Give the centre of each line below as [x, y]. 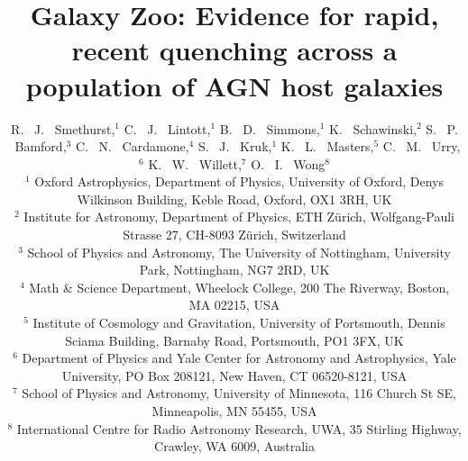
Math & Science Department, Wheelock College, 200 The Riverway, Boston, [239, 287]
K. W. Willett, [195, 163]
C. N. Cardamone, [132, 146]
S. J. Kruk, [235, 146]
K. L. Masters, [327, 146]
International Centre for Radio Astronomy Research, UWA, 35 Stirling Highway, [239, 428]
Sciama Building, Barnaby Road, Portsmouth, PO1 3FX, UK [234, 340]
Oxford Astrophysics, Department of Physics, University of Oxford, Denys [239, 181]
